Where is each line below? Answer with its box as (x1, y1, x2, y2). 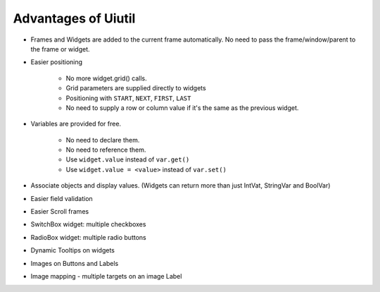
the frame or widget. (30, 44, 91, 53)
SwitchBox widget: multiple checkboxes (30, 220, 146, 229)
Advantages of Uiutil (13, 11, 136, 26)
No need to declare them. (65, 135, 140, 144)
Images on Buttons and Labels (30, 259, 119, 267)
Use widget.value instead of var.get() (65, 155, 190, 164)
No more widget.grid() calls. (65, 74, 147, 83)
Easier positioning (30, 58, 83, 66)
